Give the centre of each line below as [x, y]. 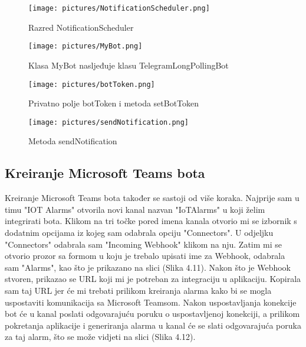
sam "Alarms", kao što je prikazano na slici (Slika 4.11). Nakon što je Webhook [148, 267]
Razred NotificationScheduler [81, 27]
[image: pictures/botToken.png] [92, 84]
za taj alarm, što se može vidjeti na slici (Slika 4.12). [100, 337]
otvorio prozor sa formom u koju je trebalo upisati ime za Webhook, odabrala [145, 256]
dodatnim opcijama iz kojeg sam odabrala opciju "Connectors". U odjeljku [139, 232]
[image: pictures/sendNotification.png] [109, 122]
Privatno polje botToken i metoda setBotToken [114, 103]
